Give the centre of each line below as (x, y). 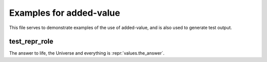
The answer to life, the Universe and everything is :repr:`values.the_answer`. (87, 53)
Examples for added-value (65, 13)
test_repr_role (31, 42)
